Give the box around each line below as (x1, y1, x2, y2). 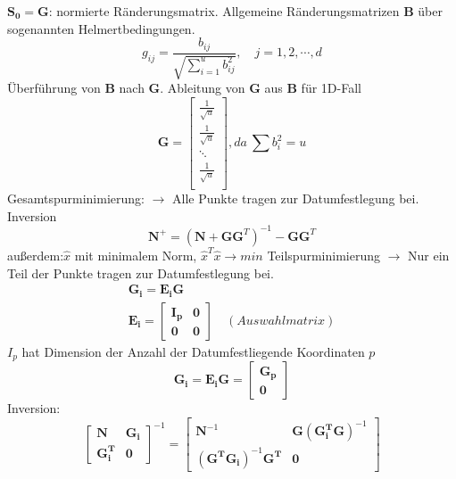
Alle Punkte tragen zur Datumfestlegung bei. (172, 189, 419, 208)
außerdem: (7, 245, 64, 264)
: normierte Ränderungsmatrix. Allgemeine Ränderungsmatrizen (48, 2, 400, 20)
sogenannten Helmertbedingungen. (7, 19, 195, 37)
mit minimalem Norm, (74, 245, 197, 264)
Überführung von (7, 78, 101, 97)
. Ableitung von (160, 78, 245, 97)
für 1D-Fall (301, 78, 361, 97)
